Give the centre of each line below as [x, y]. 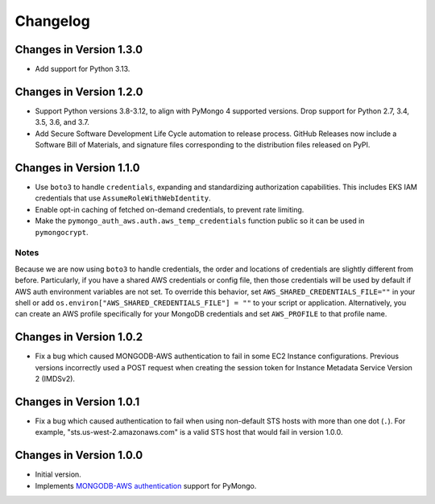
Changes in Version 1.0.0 [79, 455]
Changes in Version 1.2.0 [79, 91]
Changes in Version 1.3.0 [79, 50]
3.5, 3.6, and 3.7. [62, 122]
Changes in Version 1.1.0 [77, 168]
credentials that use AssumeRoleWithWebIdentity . [123, 198]
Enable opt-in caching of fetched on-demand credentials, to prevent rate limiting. [170, 209]
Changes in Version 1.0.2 [79, 337]
